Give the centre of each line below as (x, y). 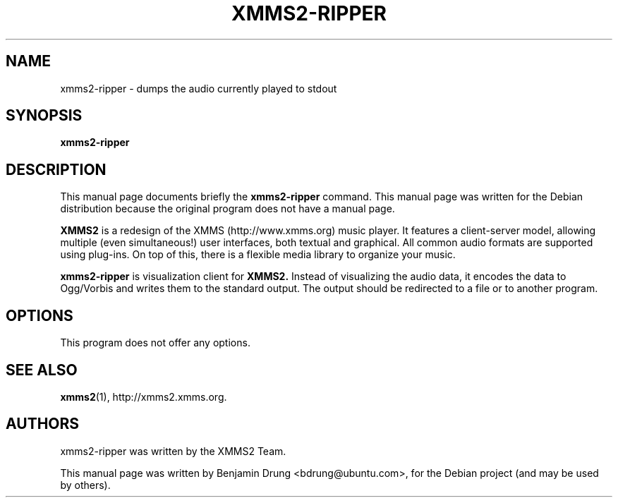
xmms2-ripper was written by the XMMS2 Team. (173, 451)
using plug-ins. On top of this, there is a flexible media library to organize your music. (258, 255)
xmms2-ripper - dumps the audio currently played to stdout (199, 88)
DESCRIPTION (56, 169)
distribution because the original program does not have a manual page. (228, 209)
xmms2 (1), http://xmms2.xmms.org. (144, 396)
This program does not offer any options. (155, 343)
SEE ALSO (42, 370)
